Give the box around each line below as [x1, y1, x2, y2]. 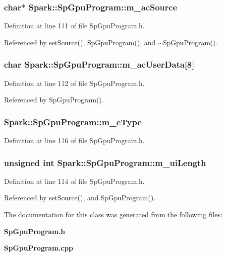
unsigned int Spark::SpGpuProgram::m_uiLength [4, 156, 206, 169]
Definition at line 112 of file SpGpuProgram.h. [4, 78, 145, 88]
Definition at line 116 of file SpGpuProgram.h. [4, 135, 145, 146]
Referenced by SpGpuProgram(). [4, 94, 104, 105]
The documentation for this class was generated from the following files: [4, 209, 223, 220]
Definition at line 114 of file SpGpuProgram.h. [4, 175, 145, 186]
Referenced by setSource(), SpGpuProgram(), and [4, 37, 156, 47]
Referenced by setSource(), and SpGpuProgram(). [4, 192, 156, 203]
